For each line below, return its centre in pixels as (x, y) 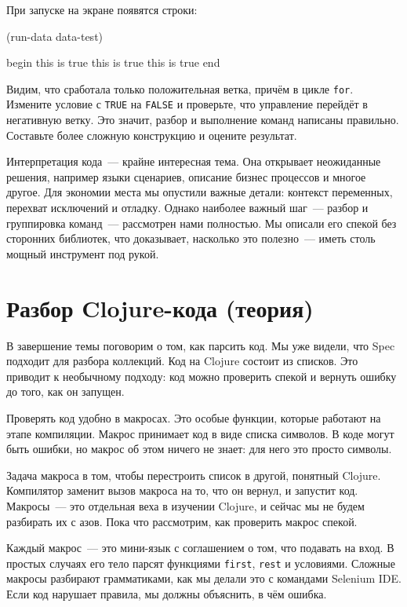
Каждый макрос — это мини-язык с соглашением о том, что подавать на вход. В (200, 548)
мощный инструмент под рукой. (83, 253)
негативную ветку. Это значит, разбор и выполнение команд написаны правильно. (203, 120)
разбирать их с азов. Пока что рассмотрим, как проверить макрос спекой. (182, 521)
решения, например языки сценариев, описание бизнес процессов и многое (186, 176)
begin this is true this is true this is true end (113, 62)
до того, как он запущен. (65, 391)
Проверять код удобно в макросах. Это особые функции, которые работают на (194, 417)
